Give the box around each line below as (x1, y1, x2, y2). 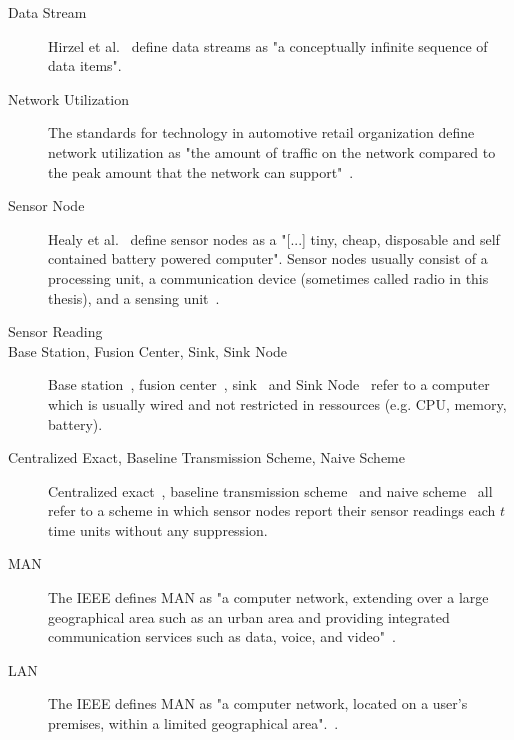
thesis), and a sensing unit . (48, 287, 220, 308)
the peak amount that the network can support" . (48, 161, 354, 182)
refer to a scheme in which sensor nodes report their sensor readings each (48, 500, 496, 521)
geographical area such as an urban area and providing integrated (48, 606, 450, 627)
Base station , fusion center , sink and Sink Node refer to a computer (48, 374, 490, 395)
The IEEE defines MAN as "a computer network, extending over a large (48, 587, 489, 608)
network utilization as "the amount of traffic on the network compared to (48, 141, 496, 162)
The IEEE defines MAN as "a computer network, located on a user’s (48, 693, 468, 714)
